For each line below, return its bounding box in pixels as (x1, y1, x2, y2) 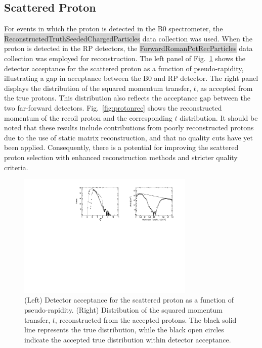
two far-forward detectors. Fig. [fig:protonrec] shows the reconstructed (4, 102, 222, 113)
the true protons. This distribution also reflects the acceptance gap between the (4, 92, 251, 103)
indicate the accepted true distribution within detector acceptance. (24, 334, 231, 344)
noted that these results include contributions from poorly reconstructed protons (4, 122, 254, 133)
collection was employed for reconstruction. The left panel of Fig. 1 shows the (4, 53, 245, 63)
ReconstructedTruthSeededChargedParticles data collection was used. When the (4, 33, 252, 43)
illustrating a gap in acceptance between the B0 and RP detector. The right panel (4, 73, 258, 83)
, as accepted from (196, 82, 253, 93)
